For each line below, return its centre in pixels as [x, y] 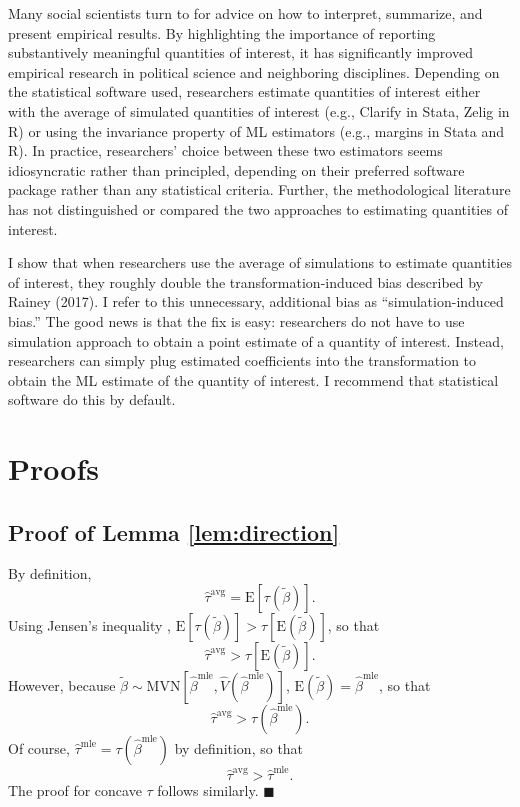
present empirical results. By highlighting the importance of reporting [222, 32]
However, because [62, 685]
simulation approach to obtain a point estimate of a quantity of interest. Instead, [256, 340]
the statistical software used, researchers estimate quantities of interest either [244, 91]
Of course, [39, 748]
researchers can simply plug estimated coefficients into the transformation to [242, 360]
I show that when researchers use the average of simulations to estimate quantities [260, 262]
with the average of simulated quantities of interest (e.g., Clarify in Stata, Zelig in [259, 110]
